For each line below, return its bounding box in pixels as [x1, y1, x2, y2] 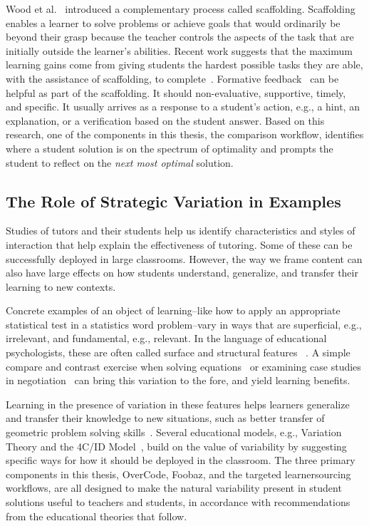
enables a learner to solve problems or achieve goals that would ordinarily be [6, 15, 341, 30]
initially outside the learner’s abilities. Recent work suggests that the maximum [6, 43, 353, 58]
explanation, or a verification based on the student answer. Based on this [6, 113, 325, 128]
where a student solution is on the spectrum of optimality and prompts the [6, 140, 333, 155]
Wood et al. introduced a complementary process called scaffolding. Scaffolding [6, 1, 355, 16]
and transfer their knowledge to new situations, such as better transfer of [6, 411, 325, 426]
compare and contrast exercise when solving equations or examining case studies [6, 359, 361, 373]
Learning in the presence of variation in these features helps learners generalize [6, 396, 350, 411]
